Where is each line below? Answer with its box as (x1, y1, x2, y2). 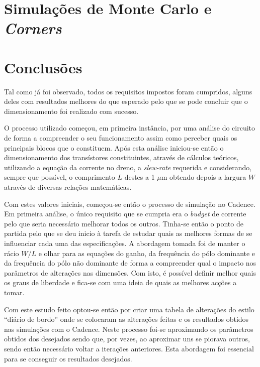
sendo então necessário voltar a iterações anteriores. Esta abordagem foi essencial (4, 343, 254, 353)
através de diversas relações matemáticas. (4, 182, 132, 192)
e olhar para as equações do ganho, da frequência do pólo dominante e (38, 248, 255, 258)
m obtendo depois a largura (161, 172, 246, 182)
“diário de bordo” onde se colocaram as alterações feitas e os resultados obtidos (4, 314, 249, 324)
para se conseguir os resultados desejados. (4, 353, 132, 363)
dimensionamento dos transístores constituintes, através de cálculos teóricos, (4, 152, 239, 163)
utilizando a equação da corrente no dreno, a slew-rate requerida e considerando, (4, 162, 252, 172)
